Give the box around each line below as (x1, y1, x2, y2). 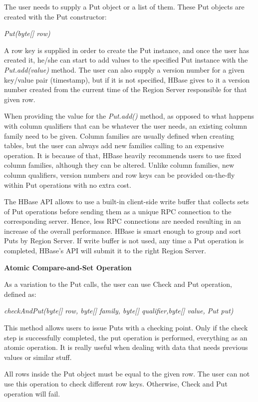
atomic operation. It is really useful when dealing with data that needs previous (4, 342, 248, 352)
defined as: (4, 288, 36, 299)
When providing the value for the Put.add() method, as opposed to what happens (4, 111, 254, 121)
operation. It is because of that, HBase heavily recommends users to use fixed (4, 150, 242, 160)
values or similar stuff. (4, 351, 72, 362)
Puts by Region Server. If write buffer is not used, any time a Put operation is (4, 235, 244, 246)
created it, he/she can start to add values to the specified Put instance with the (4, 55, 248, 65)
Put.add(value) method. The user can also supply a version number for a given (4, 64, 245, 75)
